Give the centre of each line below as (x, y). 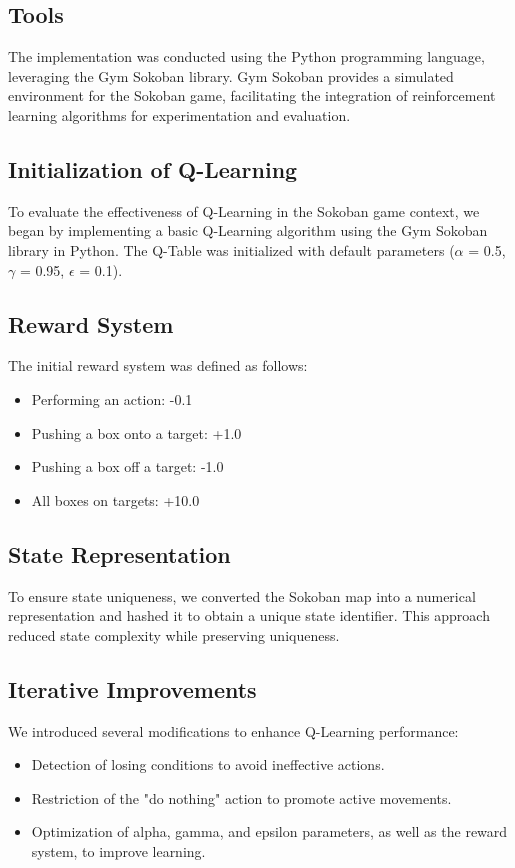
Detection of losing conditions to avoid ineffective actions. (208, 764)
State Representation (119, 553)
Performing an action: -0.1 (112, 398)
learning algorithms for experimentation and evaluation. (179, 114)
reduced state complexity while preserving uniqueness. (174, 634)
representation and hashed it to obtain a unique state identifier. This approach (249, 615)
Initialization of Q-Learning (153, 168)
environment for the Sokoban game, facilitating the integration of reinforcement (252, 95)
